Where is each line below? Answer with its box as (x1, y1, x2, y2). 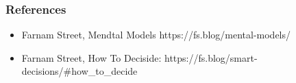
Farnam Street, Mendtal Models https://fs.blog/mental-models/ (21, 27, 291, 42)
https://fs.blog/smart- (164, 50, 258, 64)
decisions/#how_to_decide (21, 64, 138, 78)
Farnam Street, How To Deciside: (21, 50, 162, 64)
